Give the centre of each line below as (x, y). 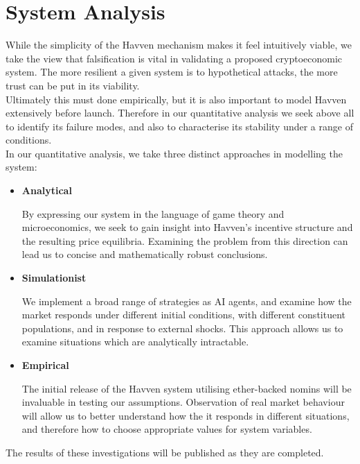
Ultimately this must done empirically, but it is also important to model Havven (176, 99)
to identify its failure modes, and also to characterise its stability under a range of (179, 126)
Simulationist (54, 278)
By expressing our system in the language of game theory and (153, 213)
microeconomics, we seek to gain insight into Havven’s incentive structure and (187, 227)
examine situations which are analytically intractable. (135, 342)
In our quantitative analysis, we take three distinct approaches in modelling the (174, 153)
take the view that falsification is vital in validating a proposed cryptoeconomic (174, 58)
